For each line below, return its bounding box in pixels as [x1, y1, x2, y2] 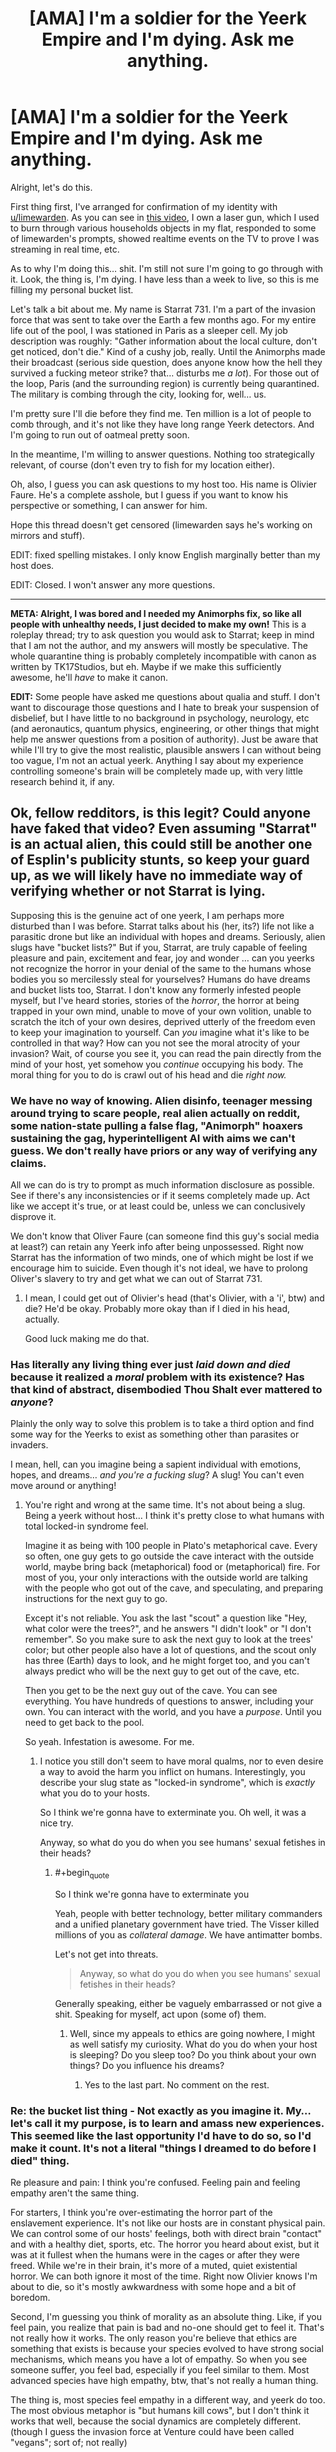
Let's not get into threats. [54, 1948, 159, 1961]
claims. [10, 1156, 47, 1170]
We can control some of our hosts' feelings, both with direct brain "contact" [10, 2228, 323, 2240]
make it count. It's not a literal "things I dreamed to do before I [10, 2142, 317, 2156]
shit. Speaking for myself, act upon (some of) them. [54, 2008, 267, 2021]
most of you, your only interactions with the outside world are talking [24, 1572, 308, 1584]
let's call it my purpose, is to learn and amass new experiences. [10, 2117, 325, 2131]
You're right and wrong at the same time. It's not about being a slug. [24, 1499, 306, 1511]
